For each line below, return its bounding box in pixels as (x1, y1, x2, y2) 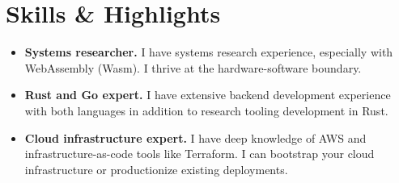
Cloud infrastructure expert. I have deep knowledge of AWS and (24, 129, 367, 146)
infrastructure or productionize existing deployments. (24, 160, 288, 177)
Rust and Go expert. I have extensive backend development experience (24, 86, 391, 103)
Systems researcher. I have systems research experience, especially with (24, 44, 393, 60)
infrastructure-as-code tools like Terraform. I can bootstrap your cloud (24, 145, 375, 162)
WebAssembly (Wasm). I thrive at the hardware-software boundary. (24, 59, 362, 76)
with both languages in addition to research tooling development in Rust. (24, 102, 388, 119)
